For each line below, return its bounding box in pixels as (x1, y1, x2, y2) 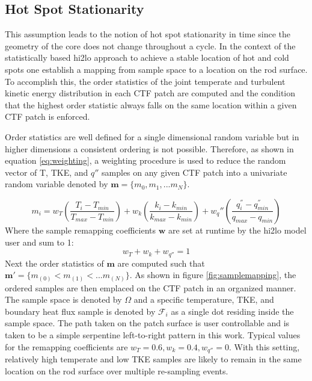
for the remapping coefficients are (5, 340, 128, 353)
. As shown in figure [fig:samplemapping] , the (129, 268, 296, 281)
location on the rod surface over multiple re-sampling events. (5, 364, 228, 377)
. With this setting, (228, 340, 300, 353)
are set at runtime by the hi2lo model (168, 223, 307, 236)
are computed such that (117, 256, 205, 269)
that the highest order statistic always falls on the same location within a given (5, 98, 297, 111)
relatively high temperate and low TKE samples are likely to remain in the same (5, 353, 302, 365)
